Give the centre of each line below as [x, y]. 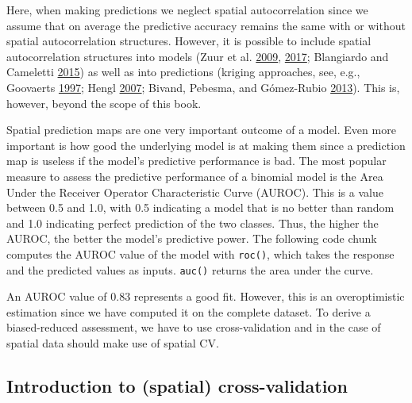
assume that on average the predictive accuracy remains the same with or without [206, 25]
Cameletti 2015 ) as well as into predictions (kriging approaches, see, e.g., [183, 72]
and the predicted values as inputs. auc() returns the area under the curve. [190, 269]
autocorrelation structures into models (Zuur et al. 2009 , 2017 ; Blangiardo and [198, 56]
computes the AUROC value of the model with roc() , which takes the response [200, 253]
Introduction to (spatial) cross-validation [177, 385]
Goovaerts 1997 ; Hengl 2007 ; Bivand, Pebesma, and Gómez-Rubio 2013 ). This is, [203, 87]
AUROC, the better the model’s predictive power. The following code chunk [192, 238]
